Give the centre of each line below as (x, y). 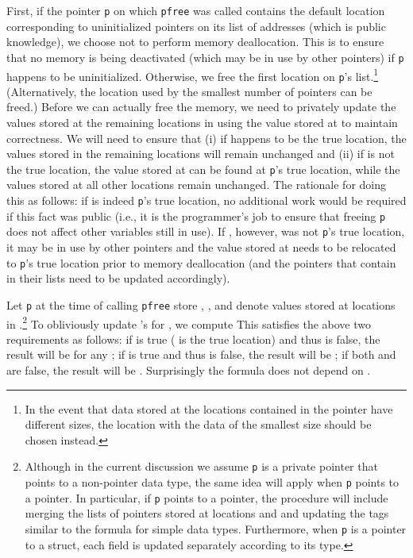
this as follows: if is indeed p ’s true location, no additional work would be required (206, 200)
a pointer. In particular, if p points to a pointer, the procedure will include (206, 497)
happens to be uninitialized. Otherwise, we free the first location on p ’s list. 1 (193, 75)
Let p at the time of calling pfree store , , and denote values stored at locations (201, 304)
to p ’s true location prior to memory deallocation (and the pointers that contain (201, 262)
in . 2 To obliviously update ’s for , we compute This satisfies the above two (189, 322)
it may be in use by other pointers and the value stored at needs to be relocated (201, 247)
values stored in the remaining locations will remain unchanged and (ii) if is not (201, 154)
